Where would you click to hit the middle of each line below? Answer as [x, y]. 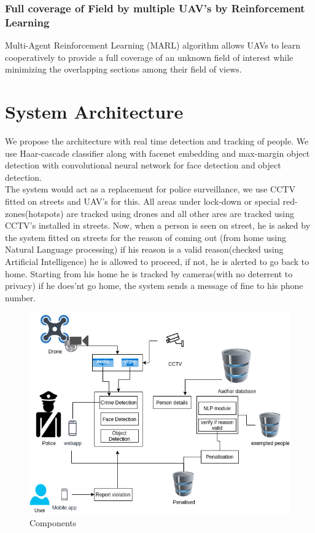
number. [21, 297]
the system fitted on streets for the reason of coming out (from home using [146, 237]
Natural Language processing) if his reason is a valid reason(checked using [144, 249]
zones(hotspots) [34, 213]
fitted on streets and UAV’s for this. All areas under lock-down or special [142, 201]
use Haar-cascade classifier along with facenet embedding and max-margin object [157, 153]
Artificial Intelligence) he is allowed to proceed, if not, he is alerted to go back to [157, 261]
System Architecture [94, 112]
